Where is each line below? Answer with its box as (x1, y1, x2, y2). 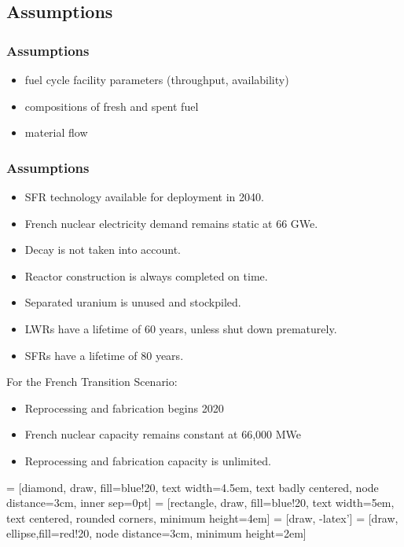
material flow (24, 124, 88, 141)
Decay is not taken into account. (24, 241, 181, 258)
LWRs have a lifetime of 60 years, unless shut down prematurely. (24, 320, 337, 336)
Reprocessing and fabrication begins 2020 (24, 399, 224, 416)
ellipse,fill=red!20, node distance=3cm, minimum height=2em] (6, 525, 307, 541)
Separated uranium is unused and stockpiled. (24, 294, 241, 310)
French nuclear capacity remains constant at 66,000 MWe (24, 426, 302, 442)
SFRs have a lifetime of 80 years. (24, 347, 184, 363)
